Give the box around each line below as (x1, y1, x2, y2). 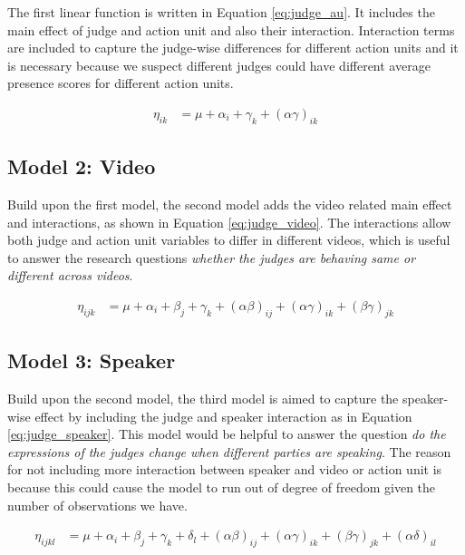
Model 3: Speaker (7, 346, 176, 375)
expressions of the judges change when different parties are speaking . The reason (7, 442, 451, 461)
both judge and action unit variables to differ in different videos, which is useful (7, 230, 450, 249)
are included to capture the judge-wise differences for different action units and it (7, 38, 459, 57)
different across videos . (7, 266, 133, 285)
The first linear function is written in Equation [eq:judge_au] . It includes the (7, 3, 435, 21)
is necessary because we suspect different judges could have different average (7, 55, 431, 74)
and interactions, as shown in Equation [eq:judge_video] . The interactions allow (7, 212, 451, 231)
